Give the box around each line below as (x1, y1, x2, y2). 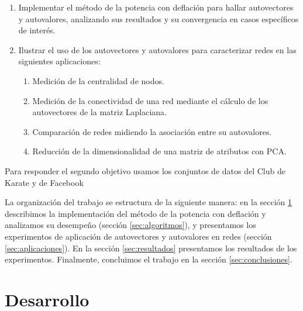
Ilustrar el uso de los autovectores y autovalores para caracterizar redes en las (18, 43, 297, 56)
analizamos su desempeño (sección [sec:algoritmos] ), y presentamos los (5, 219, 256, 231)
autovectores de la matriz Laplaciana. (32, 106, 167, 118)
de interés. (18, 24, 56, 36)
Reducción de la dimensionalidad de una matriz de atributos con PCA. (32, 145, 287, 157)
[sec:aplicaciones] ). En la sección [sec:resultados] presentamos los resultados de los (5, 241, 297, 254)
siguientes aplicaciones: (18, 55, 101, 67)
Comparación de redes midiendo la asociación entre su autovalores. (32, 125, 272, 137)
